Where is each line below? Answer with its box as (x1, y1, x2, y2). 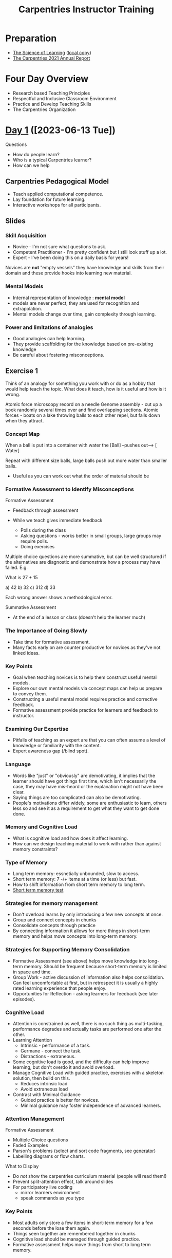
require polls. (20, 538, 49, 544)
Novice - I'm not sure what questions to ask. (12, 244, 107, 250)
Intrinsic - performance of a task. (20, 1042, 91, 1048)
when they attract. (5, 417, 44, 423)
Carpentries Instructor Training (18, 4, 155, 15)
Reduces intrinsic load (20, 1080, 68, 1086)
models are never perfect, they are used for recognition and (12, 300, 140, 306)
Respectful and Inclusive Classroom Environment (12, 95, 117, 101)
